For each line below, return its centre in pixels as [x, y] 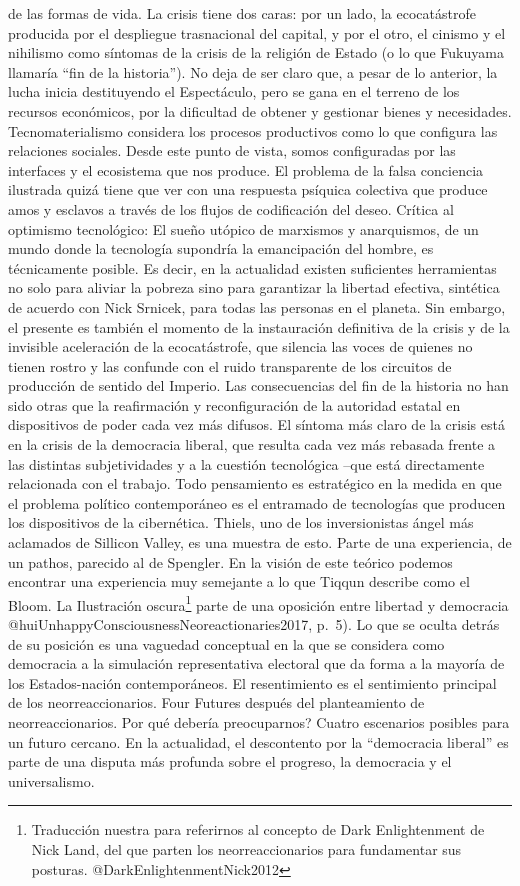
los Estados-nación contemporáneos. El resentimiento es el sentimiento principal [252, 682]
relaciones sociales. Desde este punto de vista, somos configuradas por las [232, 150]
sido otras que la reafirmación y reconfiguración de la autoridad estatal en [234, 404]
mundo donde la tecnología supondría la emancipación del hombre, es [221, 248]
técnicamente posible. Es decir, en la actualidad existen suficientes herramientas [252, 267]
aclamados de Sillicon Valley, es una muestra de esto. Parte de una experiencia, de [260, 542]
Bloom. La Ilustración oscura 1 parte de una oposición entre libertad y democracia [258, 603]
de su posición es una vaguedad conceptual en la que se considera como [226, 643]
